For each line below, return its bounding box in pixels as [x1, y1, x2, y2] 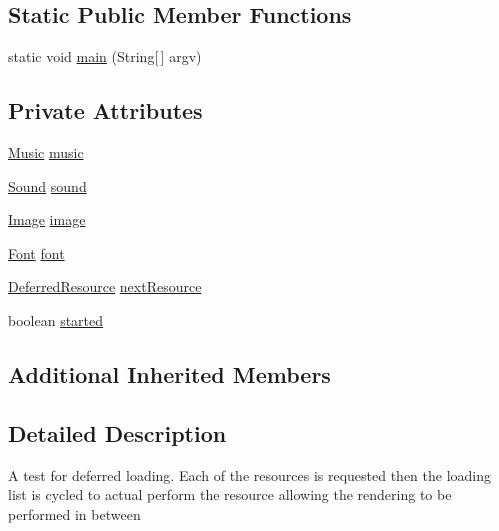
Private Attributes [8, 95, 203, 126]
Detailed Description [8, 417, 227, 448]
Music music [8, 142, 84, 162]
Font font [8, 242, 65, 263]
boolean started [8, 309, 104, 330]
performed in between [8, 503, 141, 524]
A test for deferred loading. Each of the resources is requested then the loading [8, 464, 492, 485]
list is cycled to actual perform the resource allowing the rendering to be [8, 484, 452, 505]
